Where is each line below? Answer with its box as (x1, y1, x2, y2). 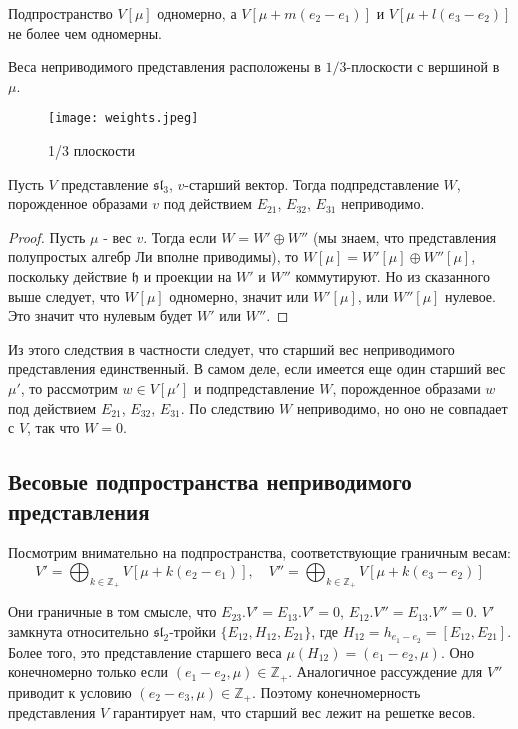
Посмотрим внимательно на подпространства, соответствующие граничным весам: (8, 542, 511, 563)
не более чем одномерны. (8, 22, 162, 43)
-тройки (169, 620, 216, 641)
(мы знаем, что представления (312, 226, 497, 247)
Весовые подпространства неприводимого (8, 466, 412, 497)
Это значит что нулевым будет (8, 305, 193, 326)
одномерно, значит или (169, 285, 309, 306)
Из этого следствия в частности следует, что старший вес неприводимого (8, 338, 455, 359)
